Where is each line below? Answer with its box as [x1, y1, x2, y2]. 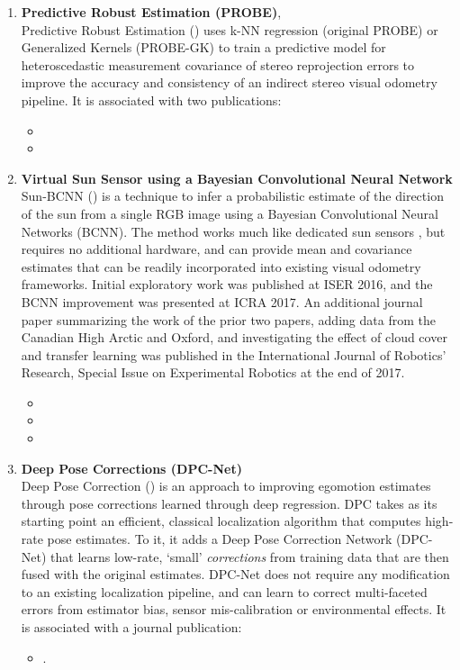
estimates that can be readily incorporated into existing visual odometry [21, 257, 421, 276]
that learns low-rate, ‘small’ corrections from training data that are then [50, 547, 449, 566]
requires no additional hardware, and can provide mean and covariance [21, 240, 412, 258]
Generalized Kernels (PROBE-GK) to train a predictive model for [21, 38, 386, 57]
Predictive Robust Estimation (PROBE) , [21, 3, 282, 21]
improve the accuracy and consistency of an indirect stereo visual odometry [21, 73, 437, 92]
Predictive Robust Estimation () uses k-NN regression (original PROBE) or [21, 20, 438, 39]
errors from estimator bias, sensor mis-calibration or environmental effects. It [21, 600, 446, 619]
